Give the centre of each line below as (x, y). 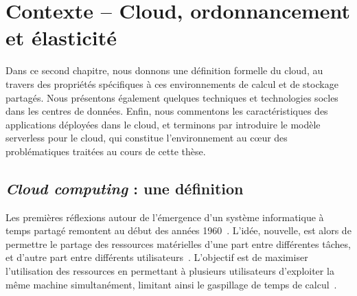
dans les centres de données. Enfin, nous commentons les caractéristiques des (167, 111)
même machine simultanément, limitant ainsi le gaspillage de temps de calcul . (171, 284)
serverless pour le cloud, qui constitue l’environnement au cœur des (147, 138)
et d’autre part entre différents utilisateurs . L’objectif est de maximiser (157, 257)
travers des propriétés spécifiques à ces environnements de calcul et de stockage (172, 83)
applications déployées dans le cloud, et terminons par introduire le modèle (163, 124)
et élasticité (61, 37)
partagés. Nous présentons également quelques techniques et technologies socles (172, 97)
